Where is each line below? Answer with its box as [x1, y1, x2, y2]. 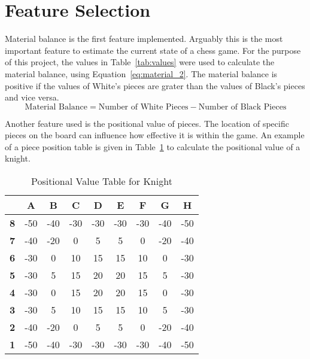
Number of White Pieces [98, 102, 189, 111]
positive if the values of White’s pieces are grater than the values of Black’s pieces [5, 79, 305, 92]
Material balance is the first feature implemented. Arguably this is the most [5, 32, 283, 45]
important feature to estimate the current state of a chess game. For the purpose [5, 44, 301, 56]
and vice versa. [5, 91, 59, 104]
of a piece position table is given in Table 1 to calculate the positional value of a [5, 140, 300, 153]
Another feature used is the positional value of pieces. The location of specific [5, 117, 289, 129]
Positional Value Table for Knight [31, 174, 172, 188]
